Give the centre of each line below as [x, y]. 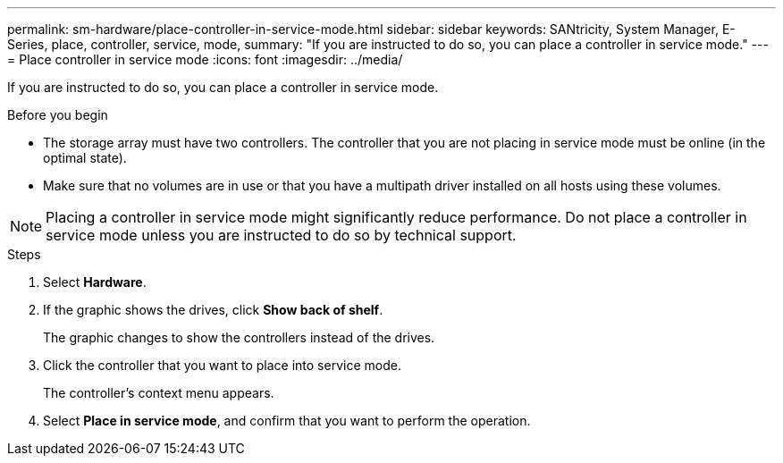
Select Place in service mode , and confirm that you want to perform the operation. [287, 421]
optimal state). [85, 158]
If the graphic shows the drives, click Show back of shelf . [213, 310]
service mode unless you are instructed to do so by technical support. [281, 235]
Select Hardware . [95, 282]
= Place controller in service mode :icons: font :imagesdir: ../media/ [205, 59]
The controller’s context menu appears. [159, 393]
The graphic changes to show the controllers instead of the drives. [239, 337]
